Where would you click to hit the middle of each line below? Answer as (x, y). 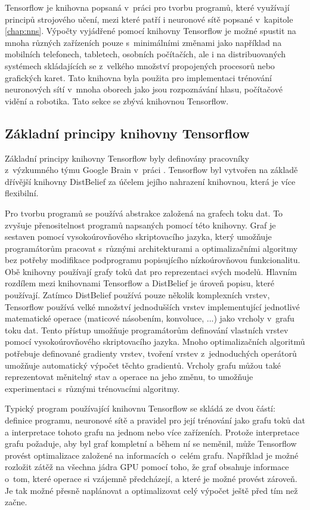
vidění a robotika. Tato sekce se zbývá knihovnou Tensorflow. (117, 101)
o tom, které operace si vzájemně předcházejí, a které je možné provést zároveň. (151, 478)
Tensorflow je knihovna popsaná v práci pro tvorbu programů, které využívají (147, 7)
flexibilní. (22, 193)
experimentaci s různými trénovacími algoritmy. (92, 388)
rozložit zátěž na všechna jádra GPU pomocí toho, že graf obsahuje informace (147, 467)
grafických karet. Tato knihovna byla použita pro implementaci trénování (138, 77)
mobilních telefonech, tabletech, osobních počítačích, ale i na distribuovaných (145, 54)
